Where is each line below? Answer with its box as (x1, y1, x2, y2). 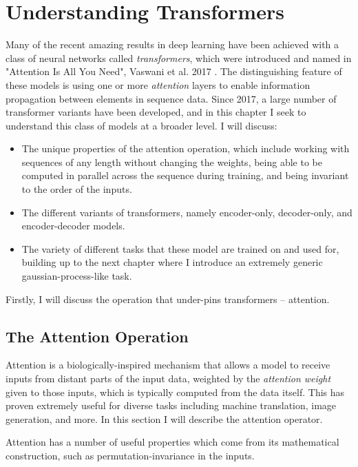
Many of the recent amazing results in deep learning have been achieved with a (6, 37, 339, 52)
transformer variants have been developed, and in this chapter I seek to (6, 105, 306, 119)
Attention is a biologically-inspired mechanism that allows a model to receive (6, 357, 330, 372)
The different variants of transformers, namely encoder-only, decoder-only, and (21, 205, 352, 219)
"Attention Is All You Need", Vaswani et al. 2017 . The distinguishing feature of (6, 64, 342, 79)
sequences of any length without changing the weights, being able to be (21, 154, 322, 169)
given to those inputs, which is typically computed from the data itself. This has (6, 384, 345, 399)
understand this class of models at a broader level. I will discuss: (6, 118, 277, 132)
